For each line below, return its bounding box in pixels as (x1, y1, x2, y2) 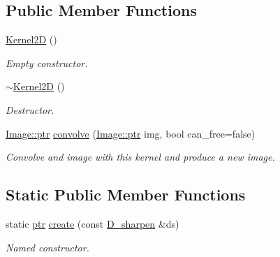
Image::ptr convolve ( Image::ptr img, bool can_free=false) (6, 126, 256, 140)
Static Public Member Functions (6, 184, 246, 205)
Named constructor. (6, 240, 89, 254)
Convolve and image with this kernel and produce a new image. (6, 149, 275, 164)
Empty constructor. (6, 55, 88, 70)
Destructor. (6, 102, 54, 117)
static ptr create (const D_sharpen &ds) (6, 216, 179, 230)
